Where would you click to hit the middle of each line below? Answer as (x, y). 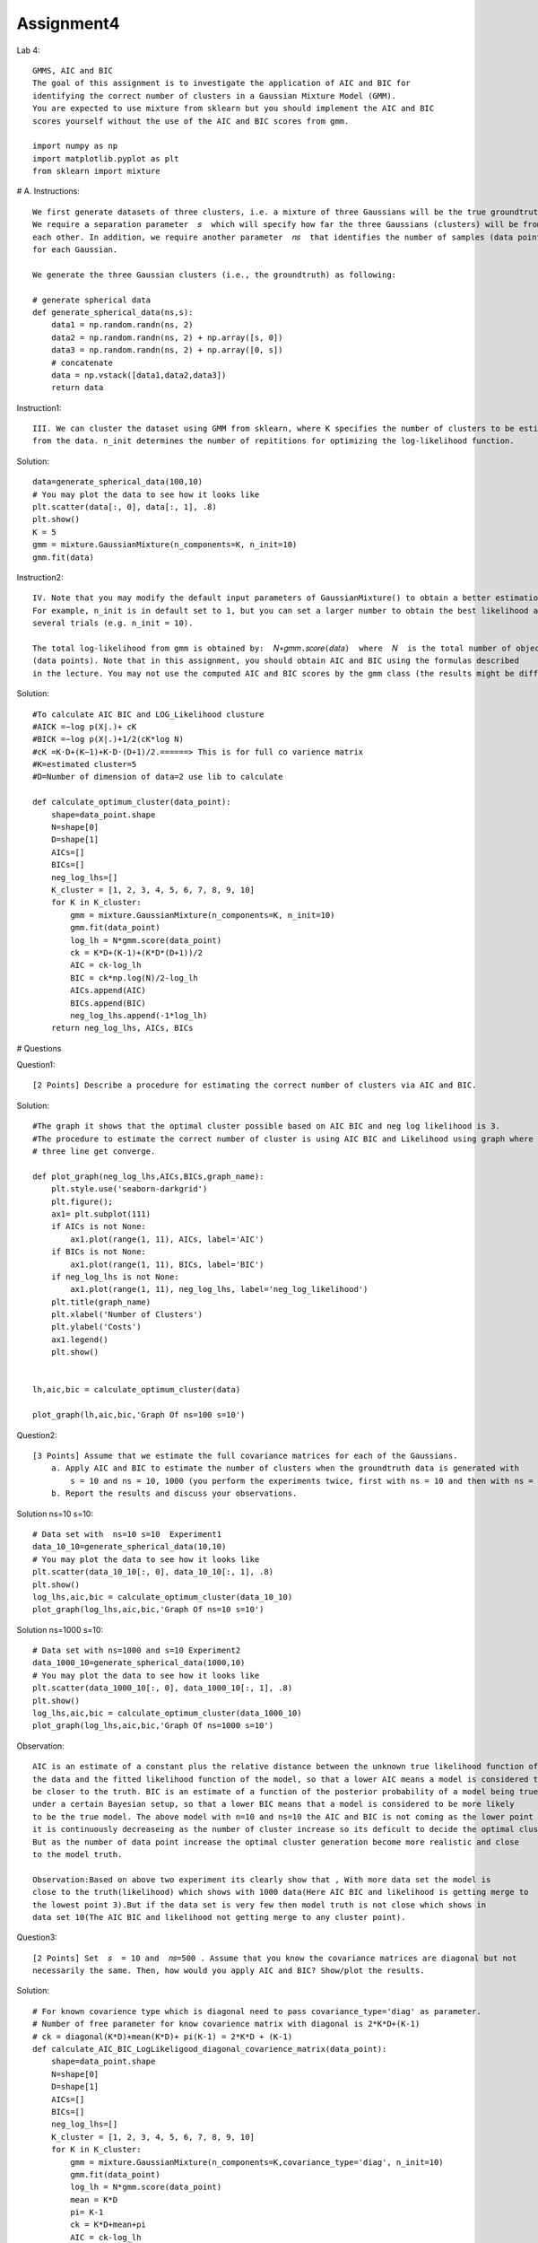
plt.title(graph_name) (101, 1302)
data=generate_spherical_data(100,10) (118, 482)
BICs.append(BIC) (108, 1003)
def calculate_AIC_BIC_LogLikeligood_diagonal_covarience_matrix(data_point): (210, 2049)
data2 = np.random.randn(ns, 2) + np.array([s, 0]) (167, 337)
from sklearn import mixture (96, 171)
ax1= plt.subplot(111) (101, 1214)
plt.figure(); (82, 1201)
